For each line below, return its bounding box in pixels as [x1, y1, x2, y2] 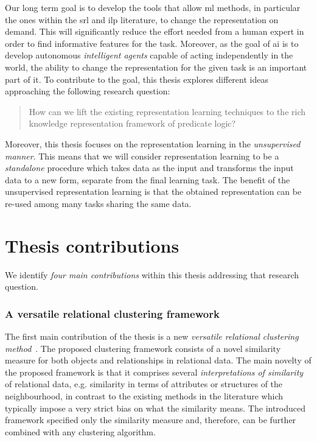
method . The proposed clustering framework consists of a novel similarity [5, 342, 281, 354]
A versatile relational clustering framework [5, 306, 220, 321]
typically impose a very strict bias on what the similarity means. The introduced [5, 401, 306, 414]
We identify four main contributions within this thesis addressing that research [5, 268, 299, 281]
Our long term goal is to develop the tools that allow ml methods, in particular [5, 1, 301, 13]
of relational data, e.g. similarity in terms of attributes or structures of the [5, 377, 283, 390]
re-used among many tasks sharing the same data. [5, 197, 192, 209]
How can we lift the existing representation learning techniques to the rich [29, 105, 305, 118]
